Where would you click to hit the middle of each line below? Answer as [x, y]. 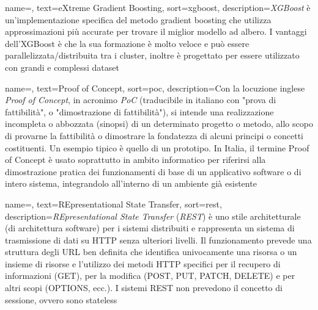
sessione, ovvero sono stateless [61, 299]
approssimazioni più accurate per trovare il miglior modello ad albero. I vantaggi [156, 31]
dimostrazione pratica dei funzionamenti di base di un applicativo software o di [153, 171]
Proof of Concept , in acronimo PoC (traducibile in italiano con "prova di [141, 100]
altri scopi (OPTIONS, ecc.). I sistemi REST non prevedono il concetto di [144, 288]
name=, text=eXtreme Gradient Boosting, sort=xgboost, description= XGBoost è [158, 7]
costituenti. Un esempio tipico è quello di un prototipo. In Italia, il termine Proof [157, 147]
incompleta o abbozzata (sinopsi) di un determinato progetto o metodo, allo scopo [159, 124]
